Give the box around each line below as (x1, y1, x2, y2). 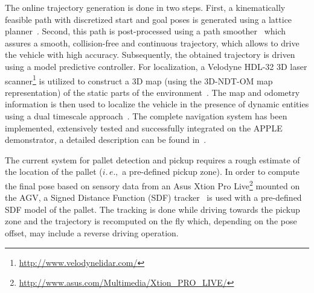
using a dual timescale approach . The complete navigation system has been (5, 110, 287, 122)
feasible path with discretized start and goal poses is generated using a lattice (5, 13, 292, 25)
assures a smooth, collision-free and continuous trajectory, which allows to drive (5, 36, 300, 49)
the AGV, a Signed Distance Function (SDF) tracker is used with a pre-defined (5, 191, 302, 204)
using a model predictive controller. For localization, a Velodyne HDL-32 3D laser (5, 60, 307, 72)
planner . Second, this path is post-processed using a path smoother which (5, 25, 286, 37)
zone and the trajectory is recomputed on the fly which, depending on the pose (5, 215, 297, 227)
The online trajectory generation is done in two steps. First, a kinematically (5, 1, 286, 13)
